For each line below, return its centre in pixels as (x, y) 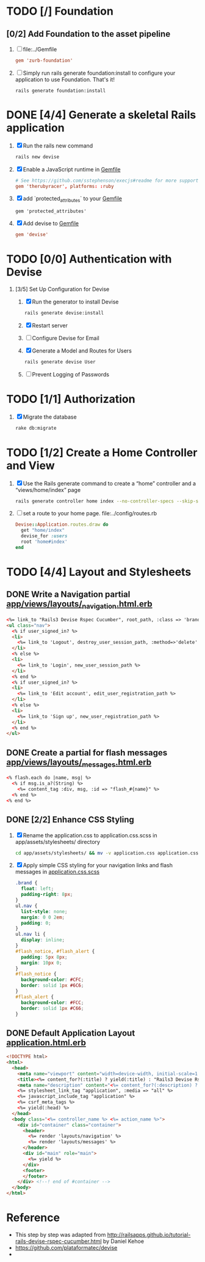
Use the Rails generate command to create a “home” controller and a (110, 483)
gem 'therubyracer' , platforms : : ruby (64, 186)
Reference (33, 1218)
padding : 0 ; (36, 923)
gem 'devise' (32, 235)
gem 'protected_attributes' (51, 211)
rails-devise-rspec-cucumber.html (58, 1241)
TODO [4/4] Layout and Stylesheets (99, 572)
